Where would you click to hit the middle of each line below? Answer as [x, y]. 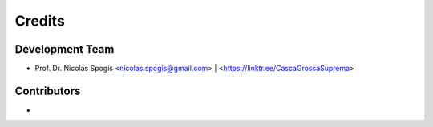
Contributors [48, 91]
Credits [40, 21]
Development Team [65, 49]
